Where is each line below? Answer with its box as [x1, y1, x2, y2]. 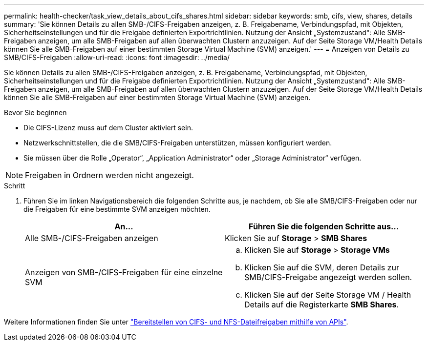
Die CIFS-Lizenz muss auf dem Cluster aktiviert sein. [23, 123, 193, 132]
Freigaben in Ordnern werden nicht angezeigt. [25, 170, 194, 180]
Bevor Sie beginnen [4, 108, 67, 117]
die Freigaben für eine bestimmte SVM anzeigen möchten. [23, 205, 211, 213]
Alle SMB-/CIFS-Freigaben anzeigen [25, 233, 158, 243]
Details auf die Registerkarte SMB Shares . [244, 300, 399, 309]
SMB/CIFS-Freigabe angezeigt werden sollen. [244, 272, 412, 282]
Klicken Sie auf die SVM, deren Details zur [244, 263, 399, 272]
